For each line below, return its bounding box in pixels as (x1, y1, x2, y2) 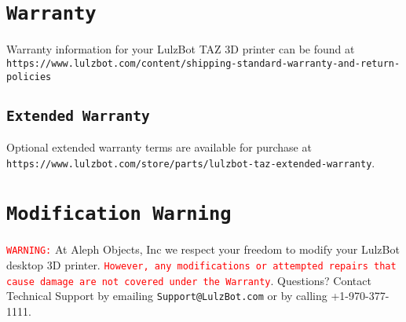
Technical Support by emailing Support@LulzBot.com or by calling (6, 287, 327, 304)
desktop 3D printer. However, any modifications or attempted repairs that (6, 257, 397, 273)
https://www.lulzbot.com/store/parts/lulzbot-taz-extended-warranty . (6, 154, 375, 170)
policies (6, 71, 52, 82)
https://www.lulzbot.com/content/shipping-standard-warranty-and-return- (6, 57, 401, 69)
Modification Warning (6, 203, 232, 225)
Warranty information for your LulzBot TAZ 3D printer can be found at (6, 41, 355, 57)
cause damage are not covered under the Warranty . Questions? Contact (6, 272, 371, 288)
